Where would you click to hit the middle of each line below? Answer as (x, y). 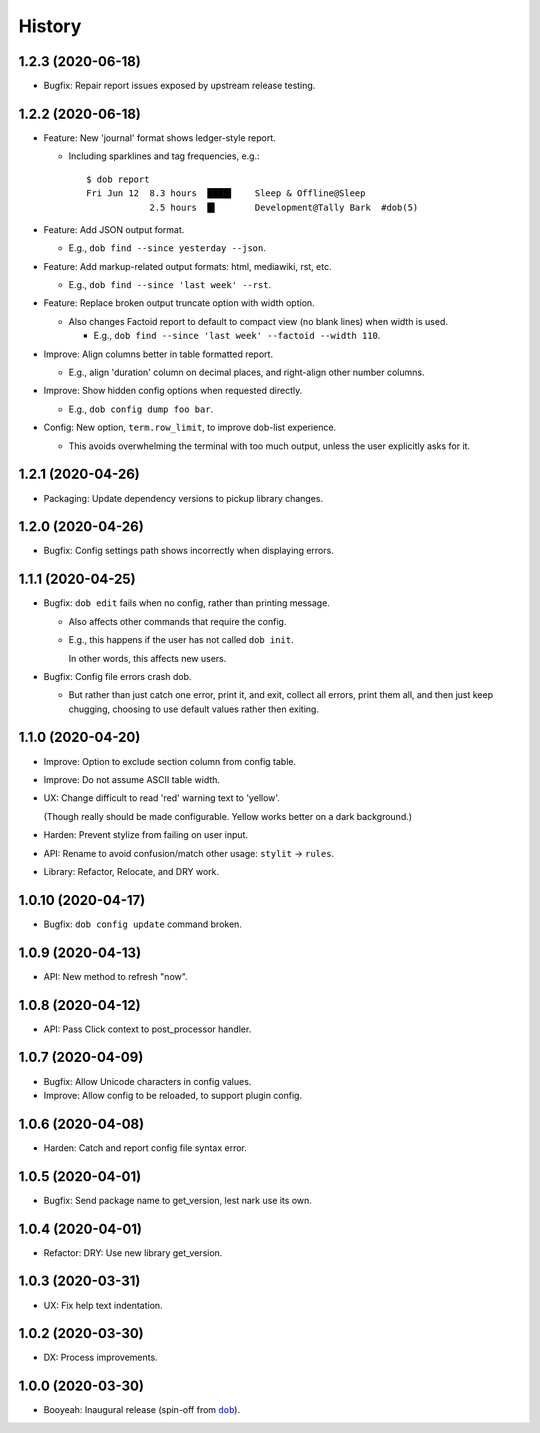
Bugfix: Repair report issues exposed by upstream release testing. (179, 86)
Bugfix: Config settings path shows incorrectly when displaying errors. (188, 551)
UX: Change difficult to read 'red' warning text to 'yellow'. (161, 798)
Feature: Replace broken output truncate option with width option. (179, 303)
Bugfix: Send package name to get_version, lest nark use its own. (177, 1200)
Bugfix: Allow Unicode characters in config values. (147, 1081)
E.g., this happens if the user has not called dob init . (181, 640)
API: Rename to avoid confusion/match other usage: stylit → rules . (189, 853)
